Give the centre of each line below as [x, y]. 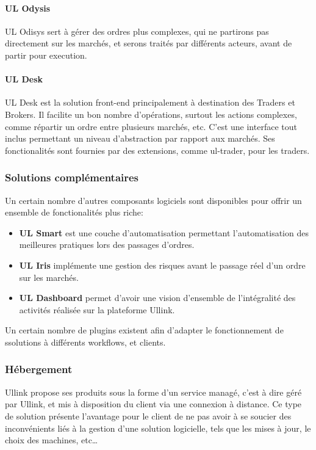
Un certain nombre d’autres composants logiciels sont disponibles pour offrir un [153, 200]
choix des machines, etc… [52, 440]
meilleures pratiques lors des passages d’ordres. [107, 245]
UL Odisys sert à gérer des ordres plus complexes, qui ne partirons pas [137, 31]
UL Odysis [28, 8]
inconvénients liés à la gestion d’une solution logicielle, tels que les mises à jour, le [158, 428]
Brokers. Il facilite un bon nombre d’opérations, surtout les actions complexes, [151, 114]
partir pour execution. [46, 55]
